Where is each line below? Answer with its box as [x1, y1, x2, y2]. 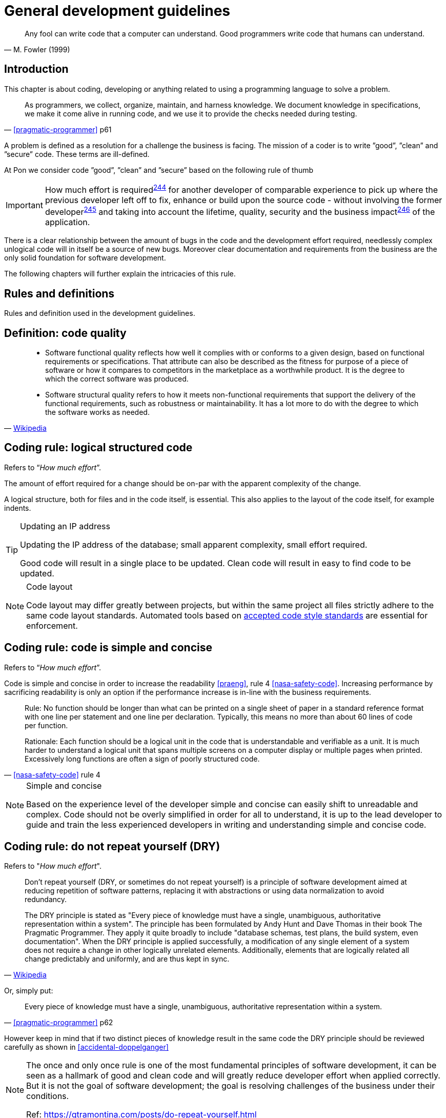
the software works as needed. [45, 407, 150, 416]
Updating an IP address [20, 521, 110, 531]
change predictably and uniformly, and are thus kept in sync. [25, 954, 230, 964]
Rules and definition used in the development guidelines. [4, 309, 195, 318]
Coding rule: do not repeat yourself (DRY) [4, 840, 220, 853]
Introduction [4, 63, 69, 76]
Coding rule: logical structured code [4, 441, 193, 454]
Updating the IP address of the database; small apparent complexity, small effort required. [20, 539, 368, 550]
